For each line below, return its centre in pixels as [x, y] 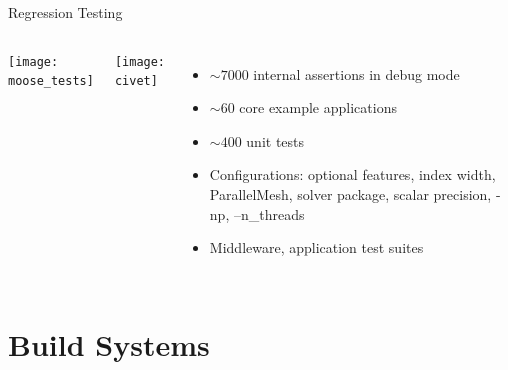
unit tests [275, 140]
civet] [136, 81]
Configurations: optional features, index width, [352, 174]
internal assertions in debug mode [356, 73]
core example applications [318, 107]
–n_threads [269, 213]
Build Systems [109, 343]
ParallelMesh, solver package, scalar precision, [350, 193]
